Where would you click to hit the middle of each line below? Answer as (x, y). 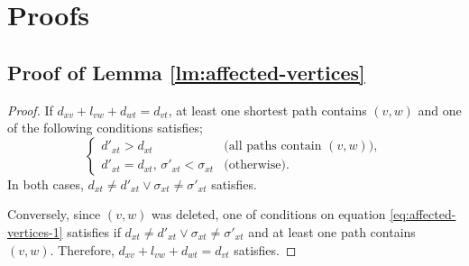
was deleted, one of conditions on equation (269, 214)
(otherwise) (255, 165)
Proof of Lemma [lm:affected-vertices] (186, 72)
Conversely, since (54, 214)
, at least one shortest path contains (267, 110)
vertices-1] (35, 231)
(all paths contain (273, 147)
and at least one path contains (332, 231)
